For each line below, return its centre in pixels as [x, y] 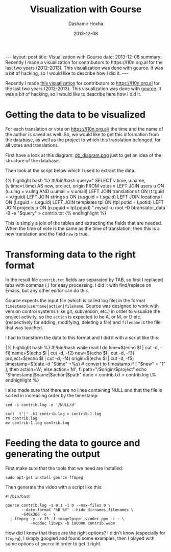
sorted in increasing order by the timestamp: [52, 395]
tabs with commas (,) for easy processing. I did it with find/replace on [78, 285]
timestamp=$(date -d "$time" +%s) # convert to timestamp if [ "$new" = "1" [86, 364]
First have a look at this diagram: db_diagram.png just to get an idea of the [83, 155]
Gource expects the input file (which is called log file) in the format [75, 300]
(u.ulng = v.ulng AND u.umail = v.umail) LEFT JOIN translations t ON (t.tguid [85, 191]
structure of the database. [33, 160]
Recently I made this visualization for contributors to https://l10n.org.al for [82, 83]
